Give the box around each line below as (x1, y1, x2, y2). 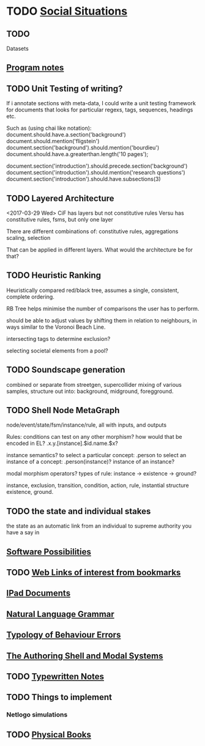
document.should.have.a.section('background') (6, 131, 127, 138)
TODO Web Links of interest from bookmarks (6, 567, 181, 578)
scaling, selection (6, 234, 51, 242)
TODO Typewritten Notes (6, 671, 105, 682)
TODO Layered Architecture (6, 193, 114, 203)
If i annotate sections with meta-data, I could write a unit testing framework (6, 100, 196, 107)
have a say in (6, 529, 40, 536)
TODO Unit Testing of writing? (6, 83, 123, 94)
